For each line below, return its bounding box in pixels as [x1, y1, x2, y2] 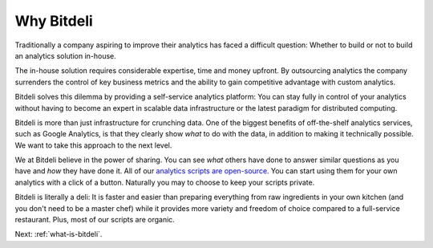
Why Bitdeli [14, 12, 94, 30]
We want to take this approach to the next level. [14, 140, 172, 150]
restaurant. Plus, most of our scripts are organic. [14, 215, 176, 225]
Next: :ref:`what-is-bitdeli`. [14, 230, 103, 239]
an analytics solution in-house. [14, 51, 116, 60]
